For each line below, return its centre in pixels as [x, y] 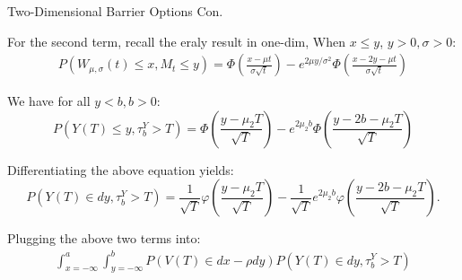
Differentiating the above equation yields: [121, 169]
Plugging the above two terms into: [104, 238]
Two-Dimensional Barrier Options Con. [115, 11]
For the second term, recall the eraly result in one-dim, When [176, 41]
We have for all [49, 101]
